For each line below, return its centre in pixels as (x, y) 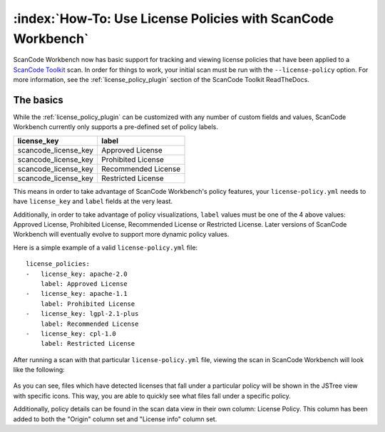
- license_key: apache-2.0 (77, 274)
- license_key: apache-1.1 (77, 294)
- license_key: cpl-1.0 (71, 334)
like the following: (39, 370)
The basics (38, 100)
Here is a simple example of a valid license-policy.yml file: (106, 247)
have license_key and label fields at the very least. (93, 201)
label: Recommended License (89, 324)
